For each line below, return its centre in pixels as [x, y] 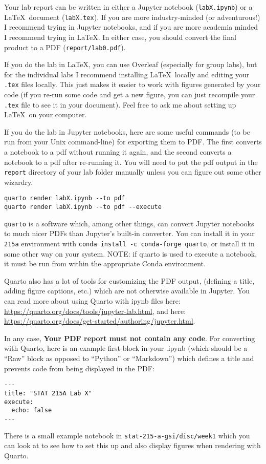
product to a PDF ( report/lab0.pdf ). [65, 47]
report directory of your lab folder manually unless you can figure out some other [133, 172]
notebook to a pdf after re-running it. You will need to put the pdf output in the [131, 162]
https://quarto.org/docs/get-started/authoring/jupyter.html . [100, 321]
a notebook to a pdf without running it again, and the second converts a [118, 152]
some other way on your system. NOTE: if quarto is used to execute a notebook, [131, 253]
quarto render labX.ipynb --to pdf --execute [83, 207]
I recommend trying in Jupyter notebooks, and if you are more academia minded [131, 27]
